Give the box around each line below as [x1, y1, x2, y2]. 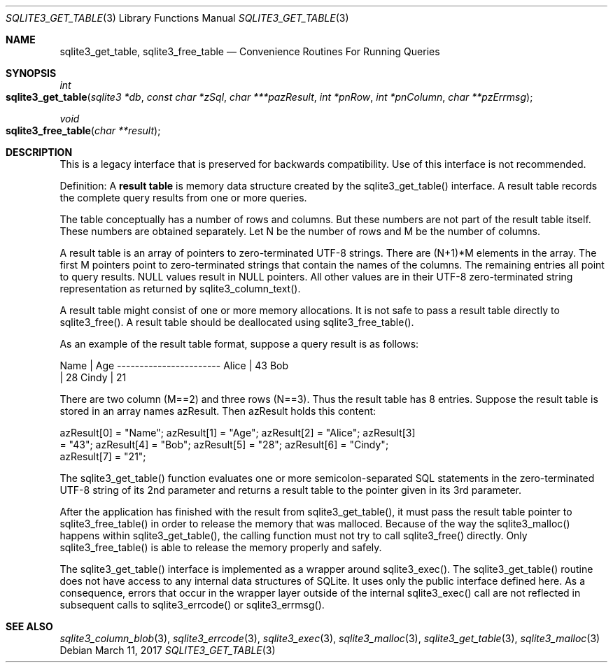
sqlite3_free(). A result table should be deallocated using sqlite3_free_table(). [59, 316, 414, 328]
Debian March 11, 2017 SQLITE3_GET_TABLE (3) [59, 644, 276, 656]
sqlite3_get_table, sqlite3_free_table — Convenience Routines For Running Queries [59, 45, 440, 57]
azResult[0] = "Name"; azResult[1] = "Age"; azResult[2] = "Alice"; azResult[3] [59, 427, 416, 439]
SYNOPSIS [6, 67, 57, 79]
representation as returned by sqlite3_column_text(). [59, 283, 301, 294]
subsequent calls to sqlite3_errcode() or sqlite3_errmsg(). [59, 599, 325, 611]
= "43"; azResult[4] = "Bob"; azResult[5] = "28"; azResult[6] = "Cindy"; [59, 439, 389, 450]
